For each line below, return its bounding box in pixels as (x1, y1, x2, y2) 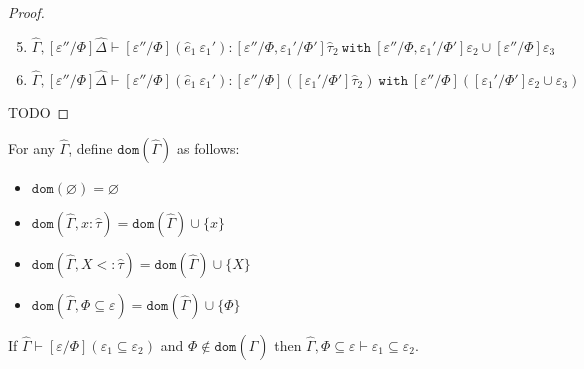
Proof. (8, 2, 45, 22)
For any (8, 137, 55, 158)
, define (68, 137, 113, 158)
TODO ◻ (8, 102, 70, 123)
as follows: (177, 137, 240, 158)
